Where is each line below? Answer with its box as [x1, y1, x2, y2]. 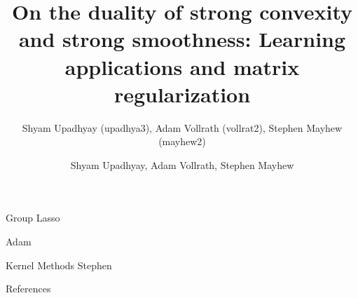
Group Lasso [6, 210, 60, 225]
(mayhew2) [158, 134, 206, 149]
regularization [113, 79, 251, 108]
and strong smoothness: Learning [18, 25, 346, 53]
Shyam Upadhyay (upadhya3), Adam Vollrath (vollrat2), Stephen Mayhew [22, 120, 343, 135]
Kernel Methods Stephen [6, 257, 112, 272]
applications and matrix [64, 52, 300, 81]
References [6, 281, 51, 296]
